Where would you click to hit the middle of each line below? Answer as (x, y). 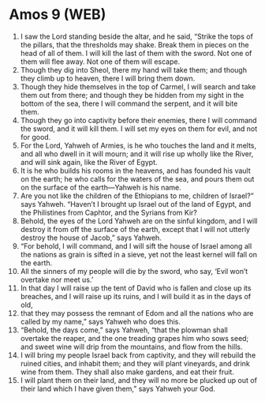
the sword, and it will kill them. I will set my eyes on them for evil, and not (139, 129)
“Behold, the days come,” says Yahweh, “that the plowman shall (124, 330)
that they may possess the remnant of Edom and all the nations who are (137, 313)
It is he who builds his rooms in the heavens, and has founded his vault (135, 171)
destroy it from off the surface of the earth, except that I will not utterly (135, 229)
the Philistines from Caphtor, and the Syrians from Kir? (109, 212)
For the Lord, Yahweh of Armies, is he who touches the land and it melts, (138, 145)
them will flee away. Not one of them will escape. (100, 62)
